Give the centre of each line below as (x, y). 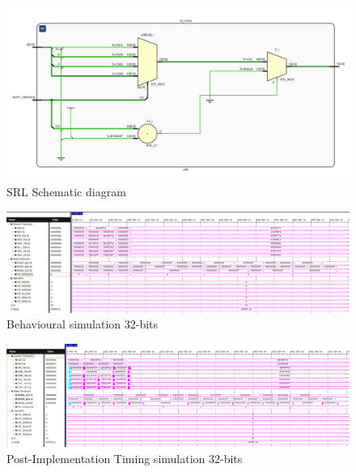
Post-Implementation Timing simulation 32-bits (125, 458)
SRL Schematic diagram (66, 192)
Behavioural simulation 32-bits (83, 324)
